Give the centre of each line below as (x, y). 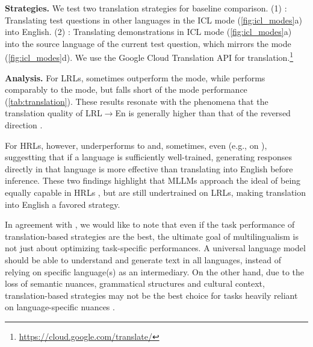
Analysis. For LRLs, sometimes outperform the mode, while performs (135, 77)
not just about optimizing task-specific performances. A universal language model (155, 248)
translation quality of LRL (54, 113)
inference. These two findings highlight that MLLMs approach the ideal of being (153, 180)
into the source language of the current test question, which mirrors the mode (148, 43)
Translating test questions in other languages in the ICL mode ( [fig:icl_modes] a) (153, 20)
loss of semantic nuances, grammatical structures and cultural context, (135, 283)
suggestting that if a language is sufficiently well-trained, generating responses (149, 157)
